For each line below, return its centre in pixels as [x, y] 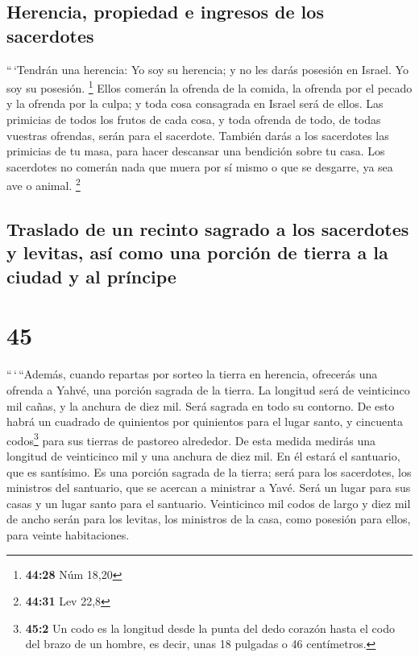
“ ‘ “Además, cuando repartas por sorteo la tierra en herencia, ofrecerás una [192, 374]
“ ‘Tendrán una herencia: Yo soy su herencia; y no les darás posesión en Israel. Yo [207, 69]
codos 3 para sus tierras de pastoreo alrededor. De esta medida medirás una [191, 439]
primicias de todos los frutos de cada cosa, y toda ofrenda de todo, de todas [194, 120]
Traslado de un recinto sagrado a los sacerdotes [208, 229]
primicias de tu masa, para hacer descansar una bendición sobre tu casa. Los [196, 151]
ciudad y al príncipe [91, 276]
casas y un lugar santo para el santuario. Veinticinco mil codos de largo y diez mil [209, 503]
